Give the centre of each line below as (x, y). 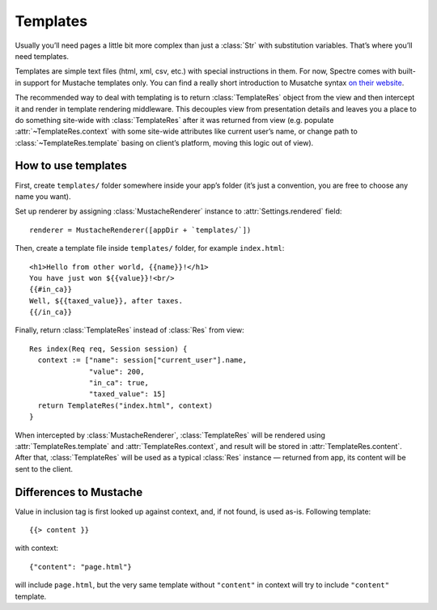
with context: (37, 548)
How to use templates (71, 166)
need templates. (42, 56)
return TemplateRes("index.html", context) (125, 405)
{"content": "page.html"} (81, 567)
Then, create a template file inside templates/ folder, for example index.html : (150, 248)
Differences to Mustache (79, 492)
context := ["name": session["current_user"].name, (142, 360)
